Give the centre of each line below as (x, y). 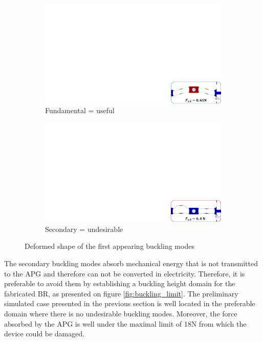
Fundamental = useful (80, 110)
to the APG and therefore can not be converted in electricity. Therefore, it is (125, 273)
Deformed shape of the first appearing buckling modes (110, 246)
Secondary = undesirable (84, 229)
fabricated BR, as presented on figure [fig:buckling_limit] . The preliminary (121, 293)
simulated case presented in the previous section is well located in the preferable (130, 303)
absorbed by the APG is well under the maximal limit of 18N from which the (125, 323)
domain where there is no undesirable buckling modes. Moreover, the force (121, 313)
